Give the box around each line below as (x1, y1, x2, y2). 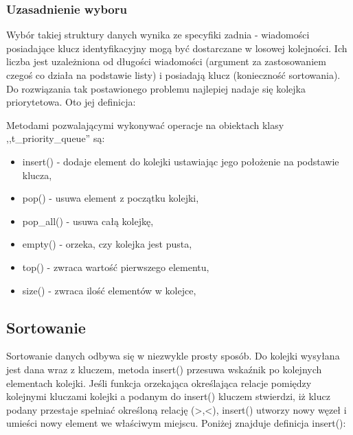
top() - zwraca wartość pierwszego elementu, (22, 259, 209, 274)
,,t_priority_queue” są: (6, 131, 105, 145)
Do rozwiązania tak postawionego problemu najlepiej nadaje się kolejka (6, 81, 306, 95)
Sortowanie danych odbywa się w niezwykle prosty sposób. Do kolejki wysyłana (6, 349, 340, 363)
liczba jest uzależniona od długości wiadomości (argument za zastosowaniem (6, 54, 326, 69)
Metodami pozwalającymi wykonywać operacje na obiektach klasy (6, 117, 284, 132)
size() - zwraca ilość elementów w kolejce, (22, 283, 196, 297)
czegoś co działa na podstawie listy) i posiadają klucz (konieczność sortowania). (6, 68, 341, 82)
